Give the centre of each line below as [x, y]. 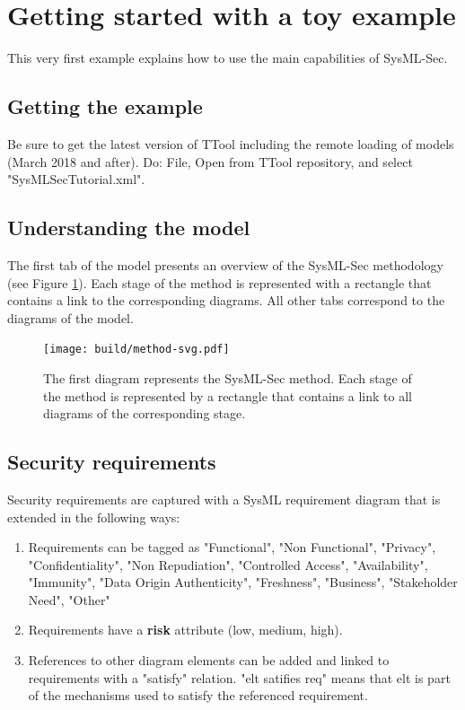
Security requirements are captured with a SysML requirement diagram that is [224, 499]
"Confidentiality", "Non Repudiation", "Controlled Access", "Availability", [228, 564]
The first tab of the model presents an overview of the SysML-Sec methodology [225, 264]
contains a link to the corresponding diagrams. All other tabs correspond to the [226, 300]
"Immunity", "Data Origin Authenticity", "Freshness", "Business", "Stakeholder [243, 582]
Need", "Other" [69, 599]
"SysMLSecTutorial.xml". [76, 179]
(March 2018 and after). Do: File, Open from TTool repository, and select [210, 161]
